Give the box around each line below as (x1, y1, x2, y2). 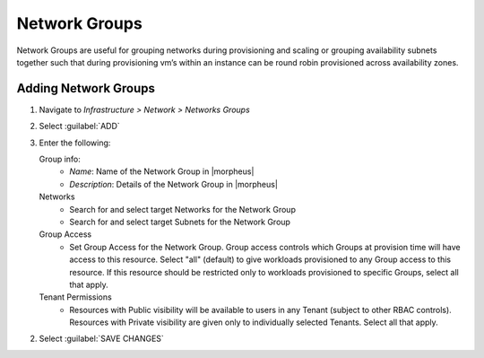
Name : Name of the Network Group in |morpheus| (69, 166, 255, 177)
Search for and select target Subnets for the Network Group (69, 216, 291, 227)
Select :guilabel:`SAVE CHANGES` (39, 333, 165, 345)
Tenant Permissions (39, 292, 112, 302)
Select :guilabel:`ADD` (39, 121, 120, 132)
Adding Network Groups (16, 81, 156, 96)
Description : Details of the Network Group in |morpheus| (69, 179, 278, 189)
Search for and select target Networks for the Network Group (69, 204, 296, 214)
